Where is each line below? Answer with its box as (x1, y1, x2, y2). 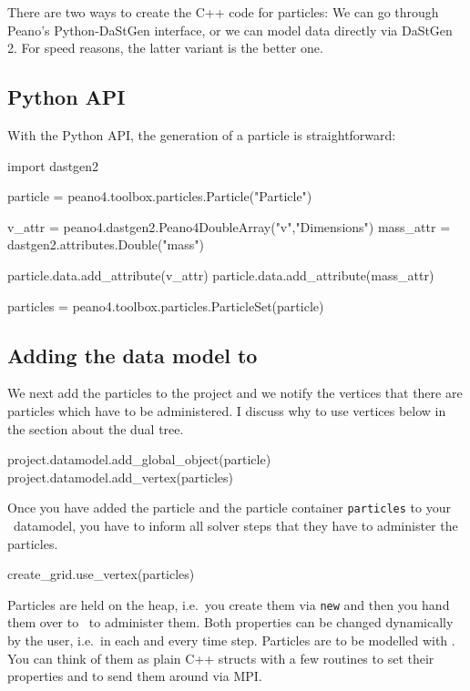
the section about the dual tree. (7, 419, 184, 438)
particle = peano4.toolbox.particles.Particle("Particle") (7, 187, 312, 206)
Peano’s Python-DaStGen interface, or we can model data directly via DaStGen (7, 20, 453, 39)
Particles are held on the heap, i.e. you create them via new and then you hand (7, 594, 450, 614)
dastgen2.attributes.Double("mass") (7, 235, 204, 254)
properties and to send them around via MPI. (7, 666, 262, 686)
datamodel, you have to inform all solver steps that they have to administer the (13, 515, 458, 534)
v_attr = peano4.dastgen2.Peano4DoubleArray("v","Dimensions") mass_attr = (7, 217, 451, 236)
